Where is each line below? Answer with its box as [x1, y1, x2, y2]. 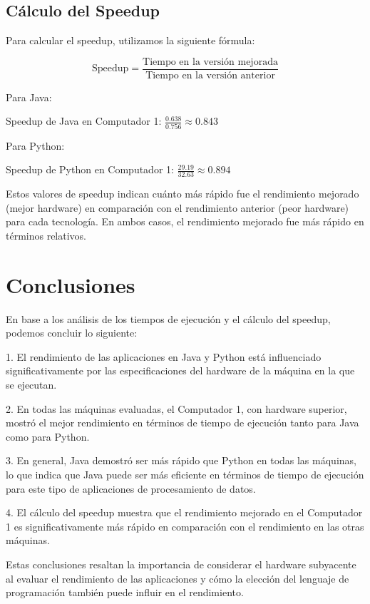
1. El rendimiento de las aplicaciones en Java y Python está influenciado [6, 349, 322, 364]
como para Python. [6, 429, 90, 444]
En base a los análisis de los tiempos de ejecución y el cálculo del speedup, [6, 311, 331, 326]
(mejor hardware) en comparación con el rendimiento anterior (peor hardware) [6, 200, 349, 215]
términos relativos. [6, 227, 87, 242]
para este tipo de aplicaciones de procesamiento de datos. [6, 481, 256, 496]
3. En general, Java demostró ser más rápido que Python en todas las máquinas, [6, 453, 356, 468]
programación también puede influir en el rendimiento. [6, 585, 244, 600]
